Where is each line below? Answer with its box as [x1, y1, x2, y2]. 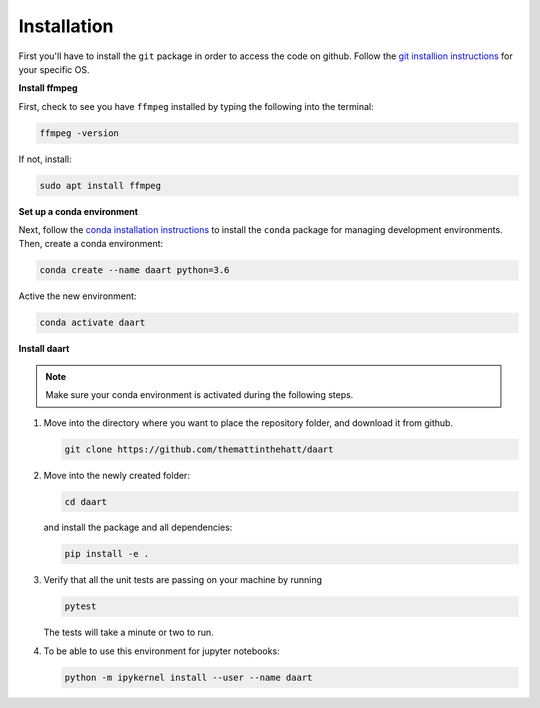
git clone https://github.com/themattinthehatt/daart [64, 443, 334, 455]
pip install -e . [64, 548, 150, 560]
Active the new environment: [18, 290, 137, 302]
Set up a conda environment [18, 205, 139, 217]
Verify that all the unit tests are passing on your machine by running [43, 574, 323, 586]
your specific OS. [18, 63, 90, 75]
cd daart [64, 496, 108, 507]
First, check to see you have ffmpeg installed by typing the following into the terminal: [18, 100, 374, 112]
